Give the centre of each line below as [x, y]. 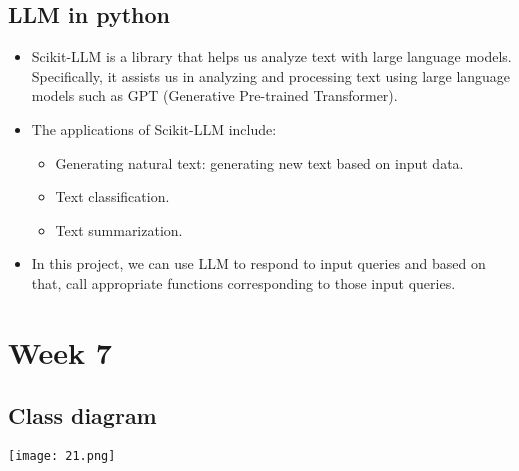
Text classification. [112, 196]
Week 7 [60, 351]
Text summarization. [119, 229]
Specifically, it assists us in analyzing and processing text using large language [271, 75]
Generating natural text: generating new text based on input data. [259, 162]
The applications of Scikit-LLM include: [154, 128]
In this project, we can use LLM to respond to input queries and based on [258, 263]
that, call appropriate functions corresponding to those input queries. [243, 282]
